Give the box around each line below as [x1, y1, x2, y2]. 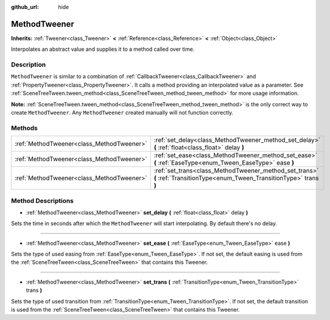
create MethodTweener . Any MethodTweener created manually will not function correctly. [11, 109, 234, 116]
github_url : [11, 4, 39, 10]
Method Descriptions [11, 196, 74, 205]
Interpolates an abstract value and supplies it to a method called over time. [11, 45, 195, 53]
